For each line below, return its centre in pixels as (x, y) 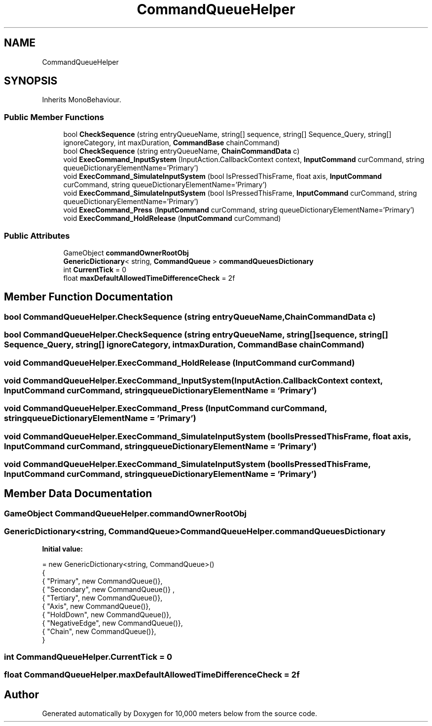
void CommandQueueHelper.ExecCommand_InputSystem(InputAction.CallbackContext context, (193, 380)
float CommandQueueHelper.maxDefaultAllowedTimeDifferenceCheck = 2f (152, 675)
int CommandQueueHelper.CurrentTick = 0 (88, 657)
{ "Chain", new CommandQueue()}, (99, 631)
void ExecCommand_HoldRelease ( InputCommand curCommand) (172, 218)
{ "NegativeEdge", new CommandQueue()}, (112, 623)
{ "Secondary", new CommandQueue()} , (108, 589)
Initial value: (62, 549)
